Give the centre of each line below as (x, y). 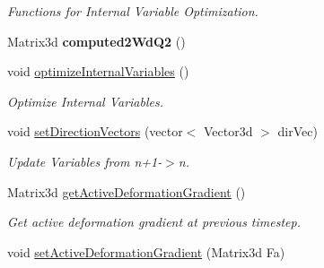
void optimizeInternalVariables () (98, 71)
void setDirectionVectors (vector (95, 131)
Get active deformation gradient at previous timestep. (154, 222)
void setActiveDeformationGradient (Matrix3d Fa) (146, 251)
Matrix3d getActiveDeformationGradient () (127, 191)
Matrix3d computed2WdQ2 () (96, 41)
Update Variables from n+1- (85, 161)
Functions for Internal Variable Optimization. (133, 11)
